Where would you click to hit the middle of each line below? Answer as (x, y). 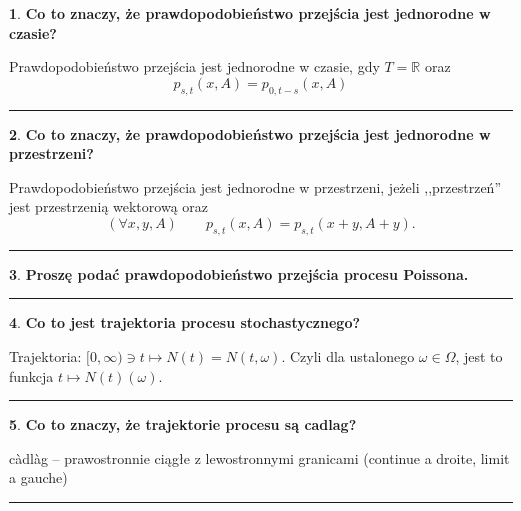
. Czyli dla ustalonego (348, 355)
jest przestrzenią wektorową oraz (108, 206)
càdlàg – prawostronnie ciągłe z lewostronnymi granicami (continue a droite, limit (259, 457)
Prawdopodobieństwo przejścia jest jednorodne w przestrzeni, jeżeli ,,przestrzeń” (255, 186)
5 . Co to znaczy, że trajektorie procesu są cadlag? (183, 424)
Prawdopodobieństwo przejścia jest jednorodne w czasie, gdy (194, 66)
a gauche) (38, 477)
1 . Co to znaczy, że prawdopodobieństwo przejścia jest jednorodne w (250, 13)
